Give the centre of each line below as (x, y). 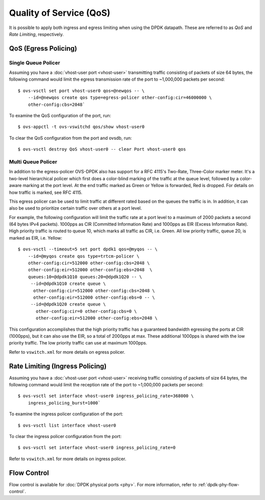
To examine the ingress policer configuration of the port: (66, 414)
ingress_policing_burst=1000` (64, 403)
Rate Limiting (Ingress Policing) (58, 366)
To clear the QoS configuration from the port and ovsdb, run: (70, 138)
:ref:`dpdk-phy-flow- (219, 484)
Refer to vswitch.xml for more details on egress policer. (67, 352)
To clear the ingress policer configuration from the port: (65, 436)
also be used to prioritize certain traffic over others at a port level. (76, 208)
